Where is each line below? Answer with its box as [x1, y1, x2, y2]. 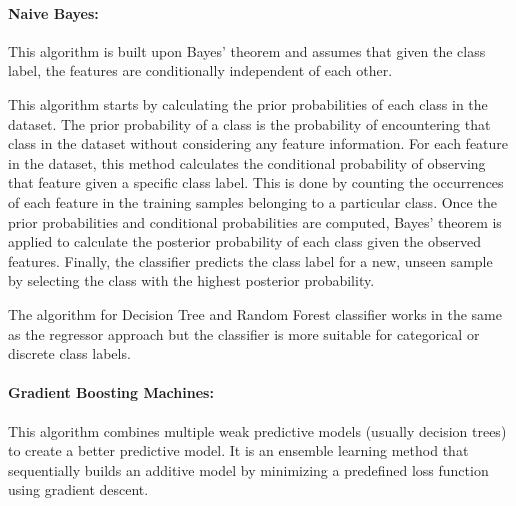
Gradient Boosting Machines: [8, 382, 214, 403]
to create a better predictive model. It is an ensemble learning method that [8, 440, 469, 461]
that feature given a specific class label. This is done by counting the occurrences [8, 172, 504, 193]
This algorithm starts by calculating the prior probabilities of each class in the [8, 93, 488, 114]
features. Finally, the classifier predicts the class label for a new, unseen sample [8, 250, 493, 271]
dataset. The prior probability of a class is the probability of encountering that [8, 113, 491, 134]
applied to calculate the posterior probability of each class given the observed [8, 231, 481, 252]
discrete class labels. [8, 343, 131, 364]
